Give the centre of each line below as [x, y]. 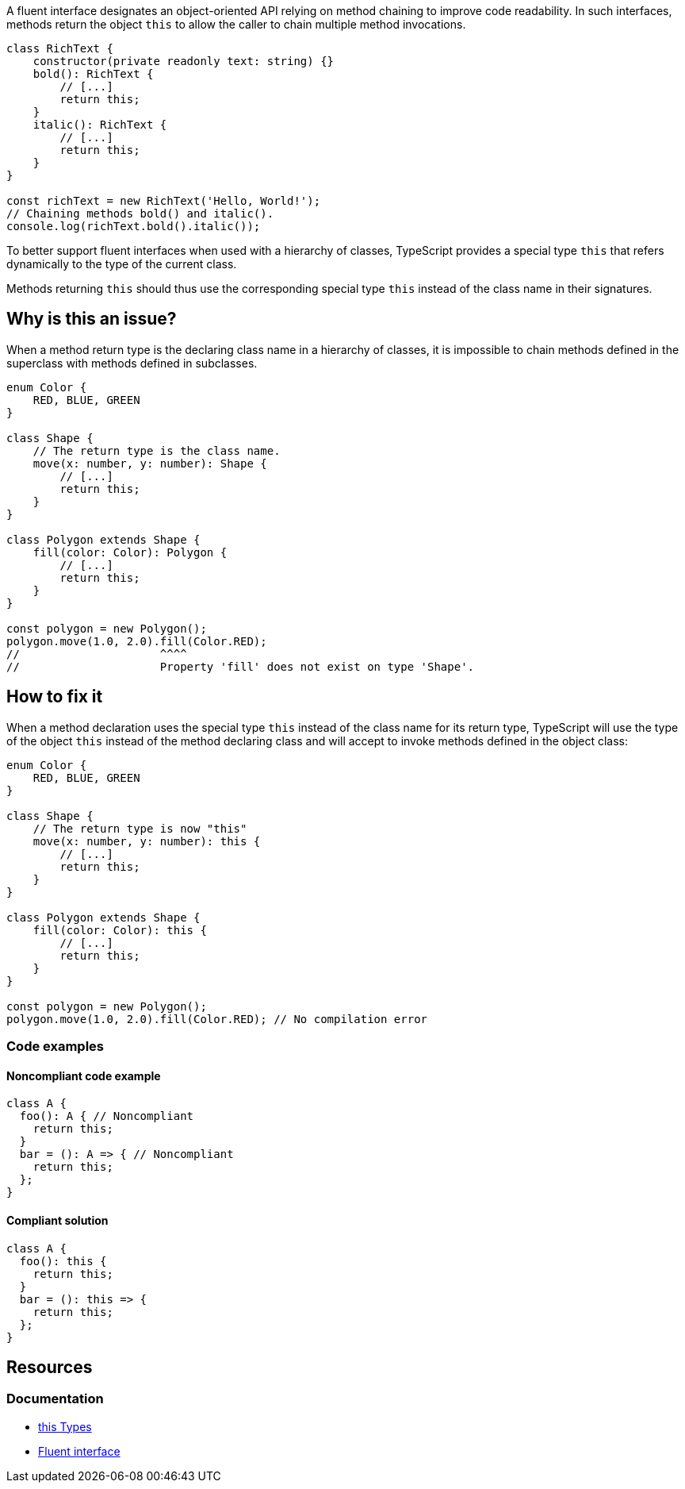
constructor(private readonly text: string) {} [184, 61]
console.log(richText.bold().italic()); [134, 226]
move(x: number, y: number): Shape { [150, 463]
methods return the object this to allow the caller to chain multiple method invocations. [236, 24]
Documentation [55, 1399]
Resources [50, 1367]
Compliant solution [57, 1220]
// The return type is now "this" [140, 828]
